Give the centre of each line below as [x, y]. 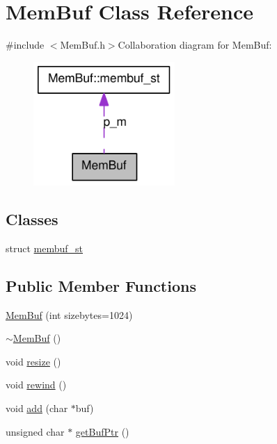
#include [25, 45]
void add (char [37, 408]
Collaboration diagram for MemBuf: [195, 45]
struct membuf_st [45, 248]
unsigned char [35, 431]
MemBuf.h [82, 45]
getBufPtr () [102, 431]
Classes [32, 219]
